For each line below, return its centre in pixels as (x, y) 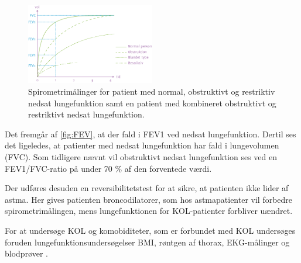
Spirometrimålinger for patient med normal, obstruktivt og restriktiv (152, 91)
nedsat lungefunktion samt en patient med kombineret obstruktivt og (152, 103)
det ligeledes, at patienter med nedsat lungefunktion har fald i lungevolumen (142, 145)
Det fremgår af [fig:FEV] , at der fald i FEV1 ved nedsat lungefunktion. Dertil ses (150, 134)
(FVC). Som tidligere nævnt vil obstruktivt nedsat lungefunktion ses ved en (141, 157)
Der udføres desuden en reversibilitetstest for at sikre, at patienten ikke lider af (147, 188)
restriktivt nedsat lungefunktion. (86, 114)
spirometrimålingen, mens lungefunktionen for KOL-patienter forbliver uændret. (149, 211)
